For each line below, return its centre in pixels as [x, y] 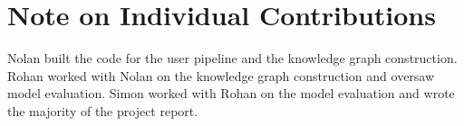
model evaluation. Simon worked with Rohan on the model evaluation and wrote [231, 93]
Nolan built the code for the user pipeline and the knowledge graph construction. [232, 58]
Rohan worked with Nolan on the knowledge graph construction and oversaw [221, 75]
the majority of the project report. [103, 110]
